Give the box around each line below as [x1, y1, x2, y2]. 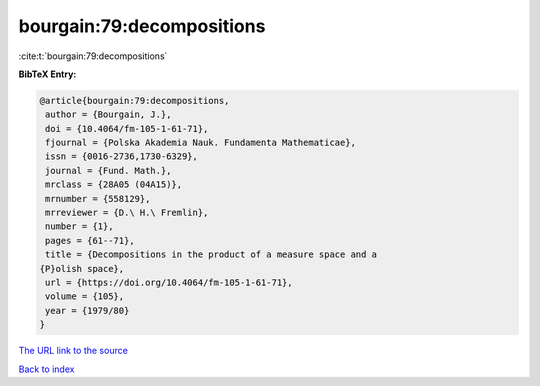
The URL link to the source [18, 345, 129, 357]
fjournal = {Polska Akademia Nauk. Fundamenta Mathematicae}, [45, 137, 357, 149]
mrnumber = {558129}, [45, 193, 151, 204]
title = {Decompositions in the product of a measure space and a [45, 249, 378, 260]
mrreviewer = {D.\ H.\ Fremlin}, [45, 207, 209, 219]
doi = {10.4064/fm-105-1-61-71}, [45, 123, 209, 134]
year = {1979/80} [45, 305, 130, 316]
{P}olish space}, [39, 263, 125, 274]
